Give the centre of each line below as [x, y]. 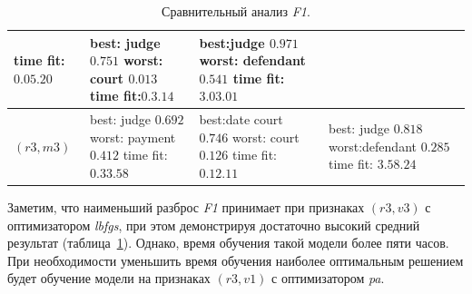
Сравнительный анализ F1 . [236, 11]
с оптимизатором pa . [328, 278]
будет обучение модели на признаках [109, 278]
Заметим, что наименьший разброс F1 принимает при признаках [186, 207]
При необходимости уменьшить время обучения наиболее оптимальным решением [236, 260]
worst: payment [133, 137]
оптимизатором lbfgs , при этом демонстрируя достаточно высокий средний [214, 225]
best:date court [241, 119]
